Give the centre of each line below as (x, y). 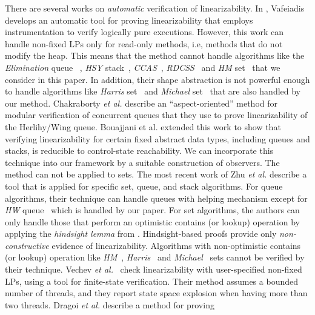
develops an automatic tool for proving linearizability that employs (129, 20)
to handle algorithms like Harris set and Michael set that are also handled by (153, 91)
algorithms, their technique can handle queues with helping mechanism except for (156, 198)
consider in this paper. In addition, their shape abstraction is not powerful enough (157, 79)
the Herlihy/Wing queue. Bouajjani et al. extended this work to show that (143, 126)
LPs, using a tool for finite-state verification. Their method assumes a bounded (151, 281)
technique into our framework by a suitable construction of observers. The (142, 162)
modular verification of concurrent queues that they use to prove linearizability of (156, 115)
